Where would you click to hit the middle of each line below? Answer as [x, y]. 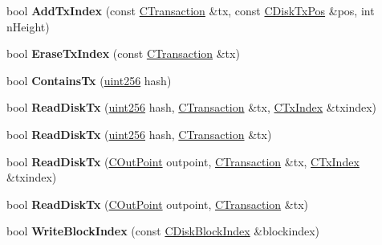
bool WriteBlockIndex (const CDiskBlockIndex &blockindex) [163, 231]
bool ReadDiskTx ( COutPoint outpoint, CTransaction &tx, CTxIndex [183, 161]
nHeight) [28, 26]
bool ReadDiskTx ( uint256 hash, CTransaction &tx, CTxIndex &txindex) [192, 107]
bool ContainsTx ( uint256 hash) [89, 80]
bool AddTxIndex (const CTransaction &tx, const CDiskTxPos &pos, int [191, 10]
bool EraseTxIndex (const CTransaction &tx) [123, 53]
